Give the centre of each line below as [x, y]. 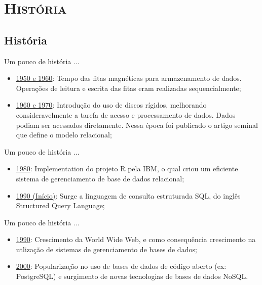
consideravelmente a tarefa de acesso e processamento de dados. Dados [126, 114]
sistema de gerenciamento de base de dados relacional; [100, 178]
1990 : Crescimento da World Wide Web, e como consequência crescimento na [136, 239]
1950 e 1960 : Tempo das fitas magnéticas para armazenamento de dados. [129, 78]
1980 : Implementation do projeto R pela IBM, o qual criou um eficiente [127, 169]
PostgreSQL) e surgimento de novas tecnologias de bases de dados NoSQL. [132, 276]
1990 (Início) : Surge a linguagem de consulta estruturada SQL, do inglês [128, 195]
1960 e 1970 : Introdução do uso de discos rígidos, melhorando [111, 105]
